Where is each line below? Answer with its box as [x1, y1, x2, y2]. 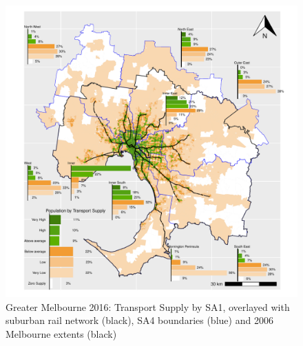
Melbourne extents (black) [6, 326, 117, 340]
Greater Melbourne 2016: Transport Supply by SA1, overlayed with [6, 299, 290, 314]
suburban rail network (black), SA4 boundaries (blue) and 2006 [6, 313, 273, 327]
